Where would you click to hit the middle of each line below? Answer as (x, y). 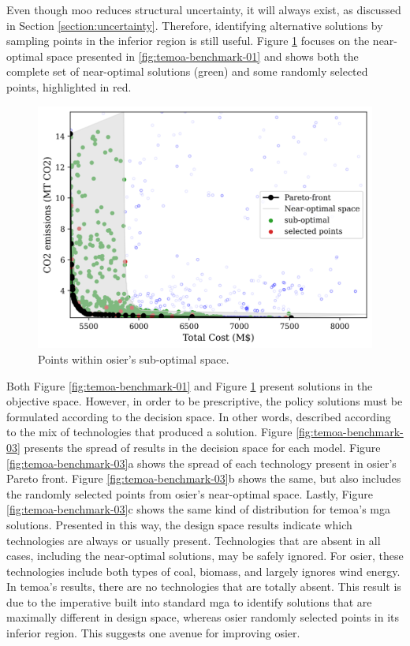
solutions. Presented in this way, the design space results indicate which (179, 524)
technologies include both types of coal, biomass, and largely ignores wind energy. (203, 571)
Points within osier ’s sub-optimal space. (134, 358)
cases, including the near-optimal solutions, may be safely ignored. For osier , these (205, 556)
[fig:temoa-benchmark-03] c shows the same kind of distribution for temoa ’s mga (199, 509)
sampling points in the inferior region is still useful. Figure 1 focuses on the (188, 41)
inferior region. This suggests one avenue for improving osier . (153, 633)
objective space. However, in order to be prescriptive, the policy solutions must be (205, 401)
